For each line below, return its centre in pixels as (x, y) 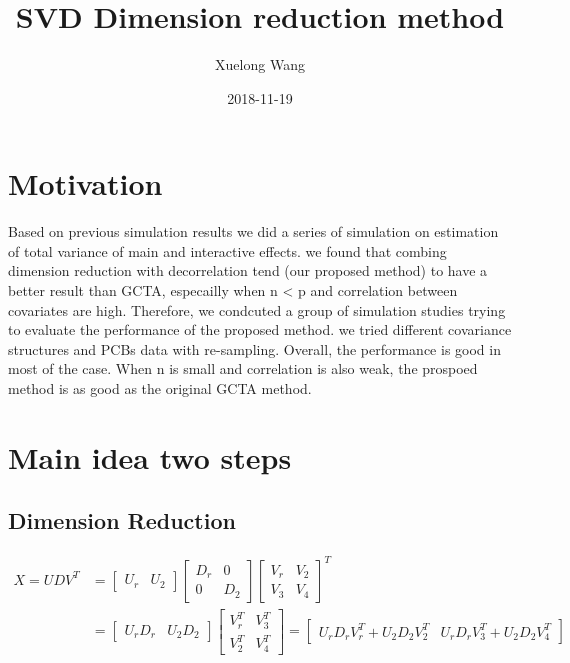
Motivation (85, 183)
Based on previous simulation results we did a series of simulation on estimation (253, 231)
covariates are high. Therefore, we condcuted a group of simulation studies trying (257, 309)
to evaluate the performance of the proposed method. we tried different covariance (260, 329)
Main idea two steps (150, 456)
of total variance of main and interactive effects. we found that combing (227, 250)
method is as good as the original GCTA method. (160, 388)
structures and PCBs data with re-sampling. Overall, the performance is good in (254, 348)
